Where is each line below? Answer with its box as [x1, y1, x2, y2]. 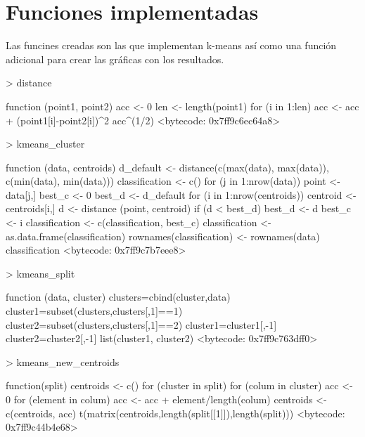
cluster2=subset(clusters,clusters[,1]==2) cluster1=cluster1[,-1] [6, 317, 277, 332]
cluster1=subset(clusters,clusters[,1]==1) [6, 304, 183, 318]
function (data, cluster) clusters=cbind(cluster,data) [6, 289, 231, 304]
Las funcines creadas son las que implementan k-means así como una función [6, 38, 337, 53]
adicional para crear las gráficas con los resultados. [6, 51, 224, 66]
